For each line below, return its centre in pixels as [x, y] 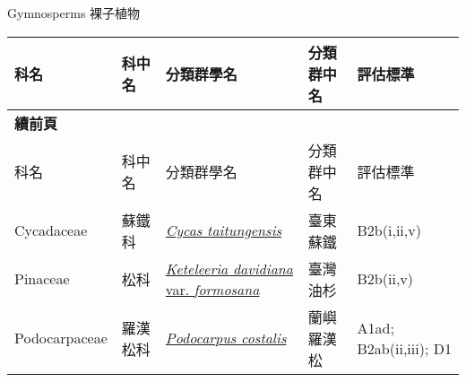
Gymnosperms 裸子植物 [74, 13]
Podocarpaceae [61, 338]
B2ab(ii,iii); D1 [404, 348]
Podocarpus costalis [226, 338]
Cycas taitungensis [224, 230]
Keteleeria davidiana [229, 268]
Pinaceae [42, 279]
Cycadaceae [51, 230]
